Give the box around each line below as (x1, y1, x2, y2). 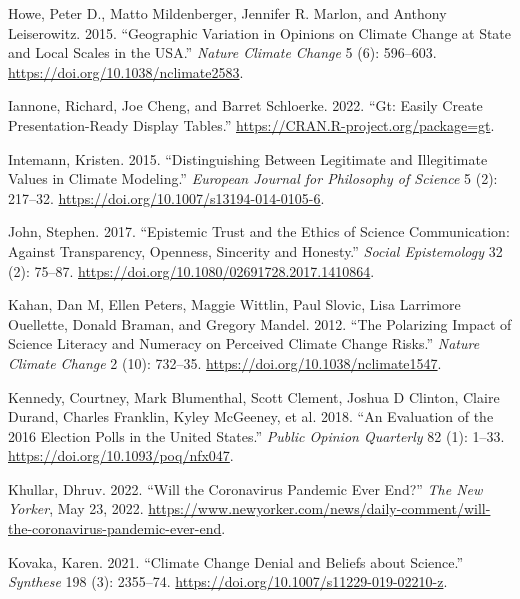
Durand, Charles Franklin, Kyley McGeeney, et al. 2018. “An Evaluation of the (8, 406, 494, 427)
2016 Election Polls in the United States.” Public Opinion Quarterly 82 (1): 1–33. (8, 425, 505, 446)
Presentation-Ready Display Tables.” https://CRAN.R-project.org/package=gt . (8, 114, 495, 135)
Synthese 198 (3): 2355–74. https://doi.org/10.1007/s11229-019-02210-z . (8, 571, 448, 592)
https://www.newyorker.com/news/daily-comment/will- (148, 498, 491, 519)
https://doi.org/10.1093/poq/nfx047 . (8, 445, 234, 466)
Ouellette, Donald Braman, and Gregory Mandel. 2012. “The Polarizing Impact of (8, 313, 512, 334)
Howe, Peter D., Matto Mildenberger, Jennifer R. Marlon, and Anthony (8, 3, 447, 23)
